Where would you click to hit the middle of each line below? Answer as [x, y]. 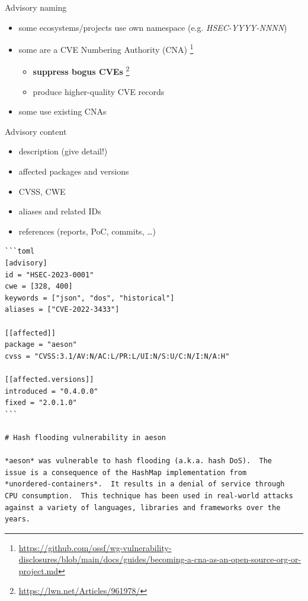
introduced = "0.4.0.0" [52, 391]
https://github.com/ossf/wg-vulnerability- [95, 547]
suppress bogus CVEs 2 [81, 71]
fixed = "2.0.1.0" [41, 403]
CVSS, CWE [42, 191]
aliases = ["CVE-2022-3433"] [62, 310]
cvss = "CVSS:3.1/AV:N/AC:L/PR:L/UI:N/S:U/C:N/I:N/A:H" [117, 356]
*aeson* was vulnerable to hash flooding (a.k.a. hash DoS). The [139, 461]
